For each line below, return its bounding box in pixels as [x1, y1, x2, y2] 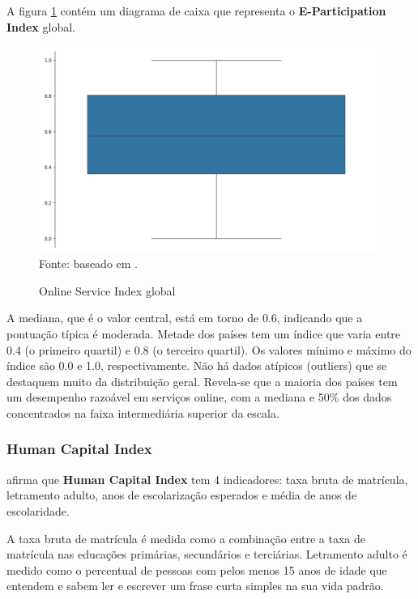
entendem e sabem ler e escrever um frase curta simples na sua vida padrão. [6, 577, 384, 594]
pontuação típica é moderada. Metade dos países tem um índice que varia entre [6, 325, 401, 342]
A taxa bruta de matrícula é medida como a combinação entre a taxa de [6, 529, 366, 546]
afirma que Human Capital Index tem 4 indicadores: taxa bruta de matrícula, [6, 470, 408, 487]
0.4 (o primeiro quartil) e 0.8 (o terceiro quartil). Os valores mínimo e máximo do [6, 341, 412, 358]
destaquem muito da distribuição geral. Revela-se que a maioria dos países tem [6, 372, 398, 389]
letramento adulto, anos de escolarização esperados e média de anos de [6, 486, 357, 503]
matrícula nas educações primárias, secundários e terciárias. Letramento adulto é [6, 546, 407, 563]
